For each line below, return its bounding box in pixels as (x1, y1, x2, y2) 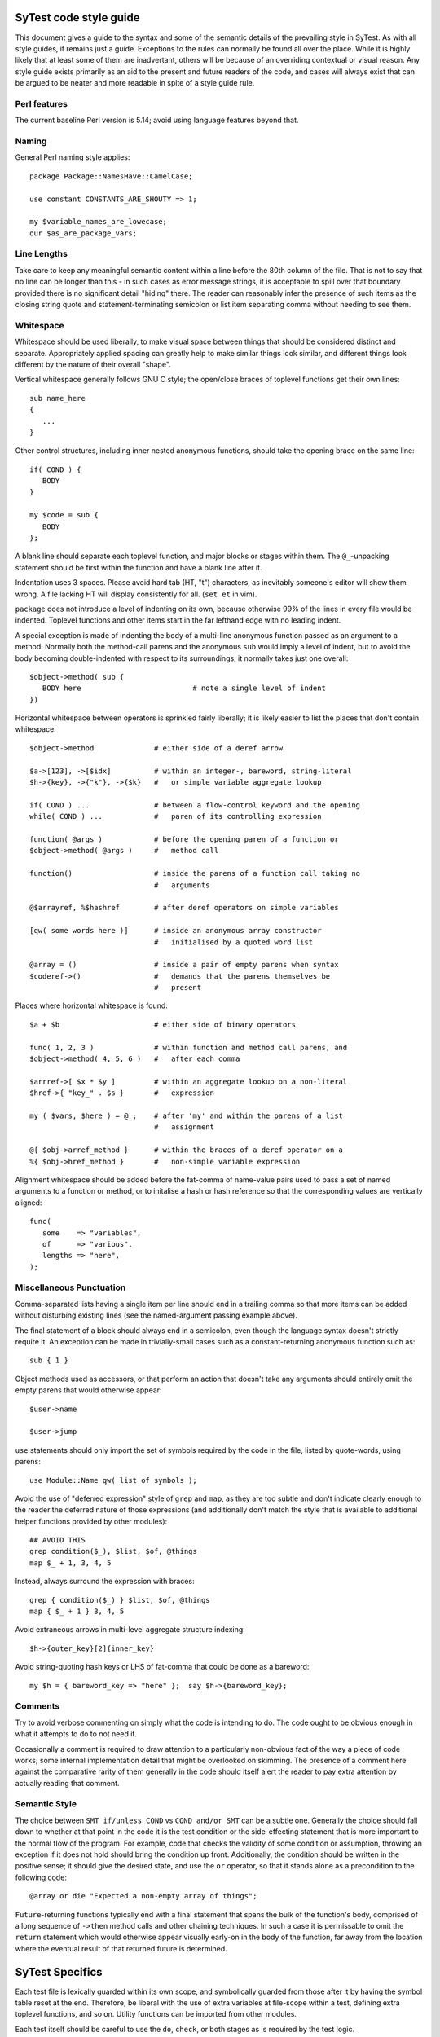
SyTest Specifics (15, 1964, 103, 1979)
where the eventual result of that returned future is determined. (15, 1943, 227, 1953)
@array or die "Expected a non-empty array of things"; (29, 1891, 257, 1901)
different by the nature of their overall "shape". (15, 359, 171, 369)
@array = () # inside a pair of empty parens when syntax (29, 960, 339, 970)
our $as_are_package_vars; (29, 228, 138, 238)
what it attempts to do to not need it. (15, 1729, 138, 1739)
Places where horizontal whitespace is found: (15, 1001, 169, 1010)
